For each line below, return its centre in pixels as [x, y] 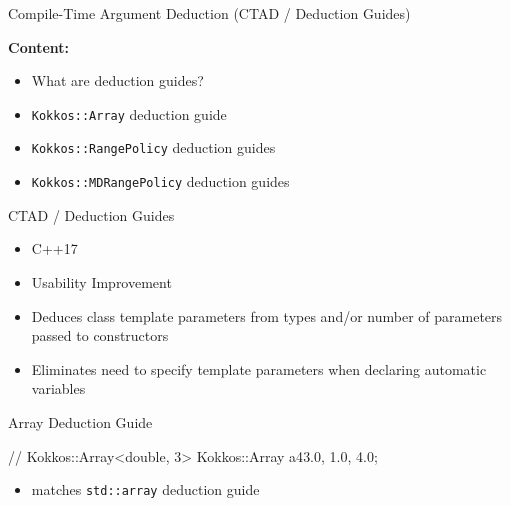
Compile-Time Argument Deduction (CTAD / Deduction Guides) [209, 13]
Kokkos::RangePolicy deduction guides [153, 147]
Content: [39, 46]
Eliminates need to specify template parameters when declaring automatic [259, 368]
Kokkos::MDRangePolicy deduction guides [160, 181]
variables [58, 388]
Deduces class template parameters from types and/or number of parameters [267, 315]
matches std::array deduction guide [145, 489]
